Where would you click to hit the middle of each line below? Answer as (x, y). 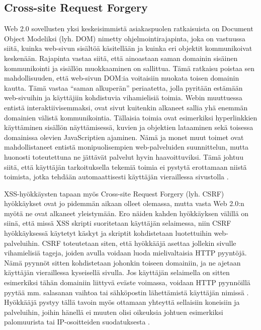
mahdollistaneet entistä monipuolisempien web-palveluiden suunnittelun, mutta (126, 147)
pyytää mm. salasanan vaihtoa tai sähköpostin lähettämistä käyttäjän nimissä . (126, 292)
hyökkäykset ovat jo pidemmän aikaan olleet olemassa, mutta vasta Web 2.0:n (124, 203)
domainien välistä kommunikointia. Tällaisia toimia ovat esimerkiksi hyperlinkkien (131, 117)
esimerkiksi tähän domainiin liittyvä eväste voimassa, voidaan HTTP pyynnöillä (127, 282)
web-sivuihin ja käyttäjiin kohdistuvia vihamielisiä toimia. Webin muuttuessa (123, 97)
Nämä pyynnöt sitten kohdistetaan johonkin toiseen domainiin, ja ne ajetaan (122, 262)
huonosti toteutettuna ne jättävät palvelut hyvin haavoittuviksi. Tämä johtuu (124, 156)
